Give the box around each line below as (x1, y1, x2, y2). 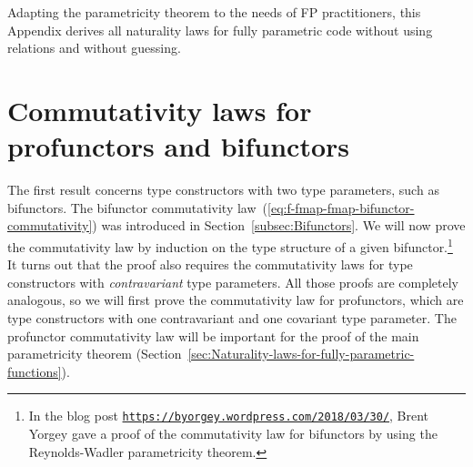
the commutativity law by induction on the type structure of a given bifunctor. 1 (7, 234, 453, 256)
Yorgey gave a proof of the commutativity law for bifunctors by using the (28, 423, 438, 442)
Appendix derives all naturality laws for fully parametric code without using (7, 20, 433, 39)
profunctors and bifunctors (7, 127, 350, 165)
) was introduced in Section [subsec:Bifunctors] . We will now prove (92, 216, 466, 235)
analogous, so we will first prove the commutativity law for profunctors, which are (7, 290, 464, 310)
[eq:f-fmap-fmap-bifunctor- (267, 198, 415, 217)
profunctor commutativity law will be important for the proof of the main (7, 326, 419, 345)
